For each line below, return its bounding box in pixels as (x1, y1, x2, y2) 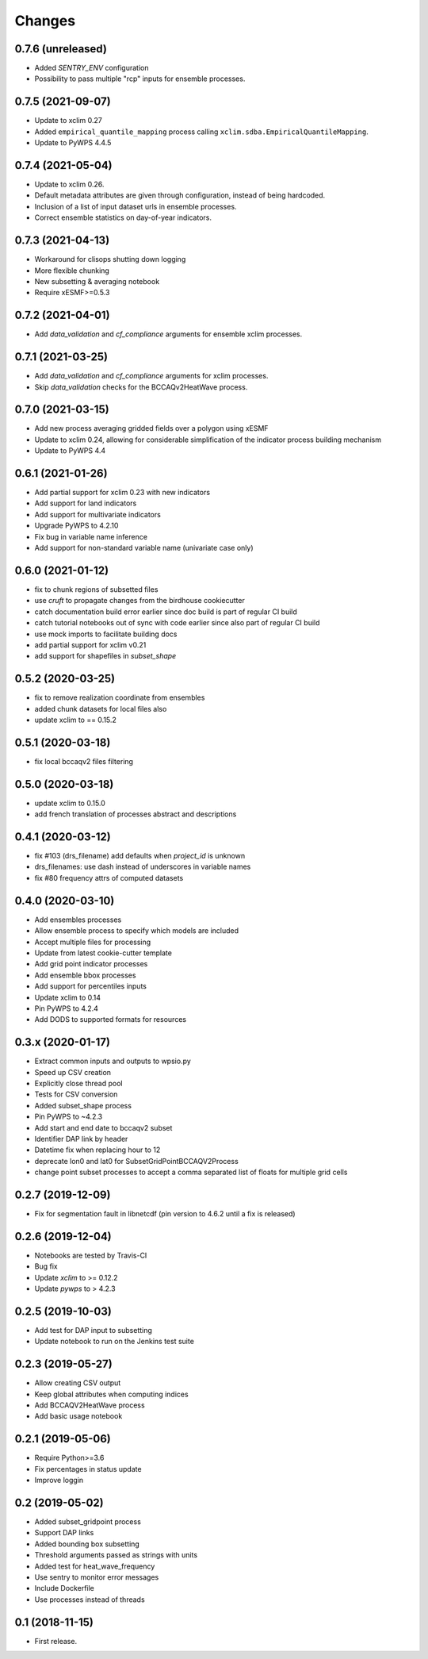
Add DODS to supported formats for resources (34, 1015, 186, 1024)
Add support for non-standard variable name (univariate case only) (34, 543, 254, 553)
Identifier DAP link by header (34, 1134, 128, 1143)
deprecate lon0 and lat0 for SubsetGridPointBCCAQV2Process (34, 1156, 239, 1166)
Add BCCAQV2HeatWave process (34, 1400, 146, 1410)
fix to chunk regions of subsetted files (34, 584, 159, 594)
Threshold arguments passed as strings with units (34, 1550, 198, 1560)
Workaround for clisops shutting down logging (34, 255, 186, 264)
